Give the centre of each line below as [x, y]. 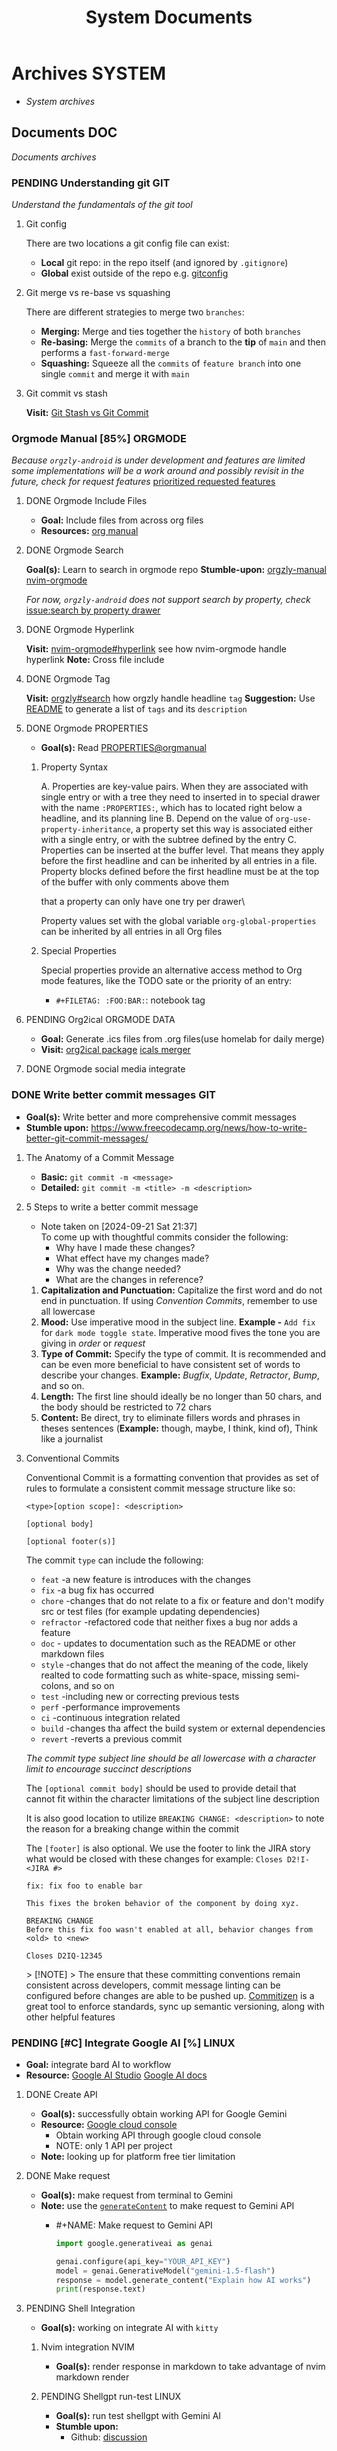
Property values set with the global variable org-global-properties [178, 921]
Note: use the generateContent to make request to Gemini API [167, 2205]
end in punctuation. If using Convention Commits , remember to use [179, 1300]
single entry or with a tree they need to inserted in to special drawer [180, 797]
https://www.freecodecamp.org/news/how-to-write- [199, 1127]
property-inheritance [85, 830]
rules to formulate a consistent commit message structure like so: [160, 1488]
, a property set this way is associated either [221, 829]
